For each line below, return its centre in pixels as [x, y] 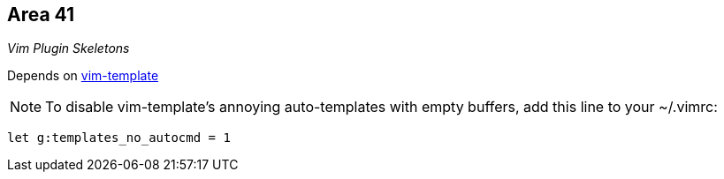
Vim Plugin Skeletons [69, 48]
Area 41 [41, 15]
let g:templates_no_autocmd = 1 [119, 138]
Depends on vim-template [83, 76]
